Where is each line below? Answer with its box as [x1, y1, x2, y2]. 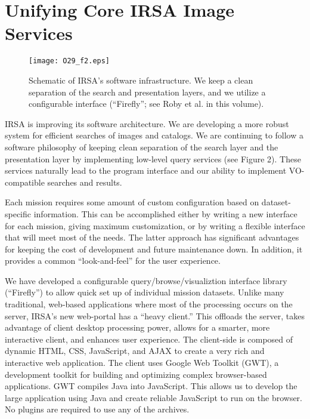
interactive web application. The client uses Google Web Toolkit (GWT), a [5, 356, 279, 369]
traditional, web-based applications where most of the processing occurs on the [5, 298, 293, 310]
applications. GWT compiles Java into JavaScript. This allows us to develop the [5, 380, 297, 392]
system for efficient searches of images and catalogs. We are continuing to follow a [5, 129, 304, 141]
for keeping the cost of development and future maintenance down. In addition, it [5, 242, 303, 255]
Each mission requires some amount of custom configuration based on [5, 196, 259, 208]
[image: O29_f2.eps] [29, 57, 110, 66]
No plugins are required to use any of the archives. [5, 403, 190, 415]
